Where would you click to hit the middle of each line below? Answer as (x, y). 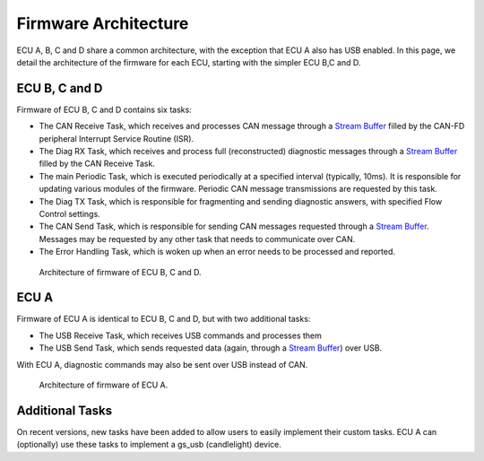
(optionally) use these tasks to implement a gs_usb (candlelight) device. (149, 445)
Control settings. (69, 213)
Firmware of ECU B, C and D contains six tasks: (104, 109)
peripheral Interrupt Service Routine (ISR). (117, 138)
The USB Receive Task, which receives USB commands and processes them (181, 335)
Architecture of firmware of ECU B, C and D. (120, 272)
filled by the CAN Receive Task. (97, 164)
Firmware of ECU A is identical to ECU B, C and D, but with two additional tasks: (164, 319)
